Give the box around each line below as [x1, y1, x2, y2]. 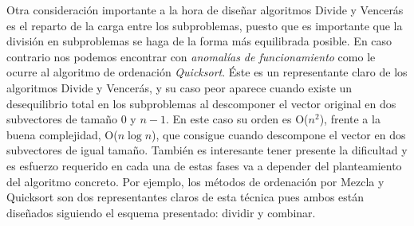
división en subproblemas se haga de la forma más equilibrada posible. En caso [6, 33, 392, 49]
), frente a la [319, 111, 380, 127]
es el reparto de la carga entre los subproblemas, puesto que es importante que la [6, 17, 403, 33]
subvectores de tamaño [6, 111, 118, 127]
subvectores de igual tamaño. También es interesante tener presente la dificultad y [6, 142, 408, 158]
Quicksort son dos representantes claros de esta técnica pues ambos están [6, 189, 365, 205]
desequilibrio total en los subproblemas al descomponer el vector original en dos [6, 95, 396, 111]
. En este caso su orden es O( [165, 111, 309, 127]
